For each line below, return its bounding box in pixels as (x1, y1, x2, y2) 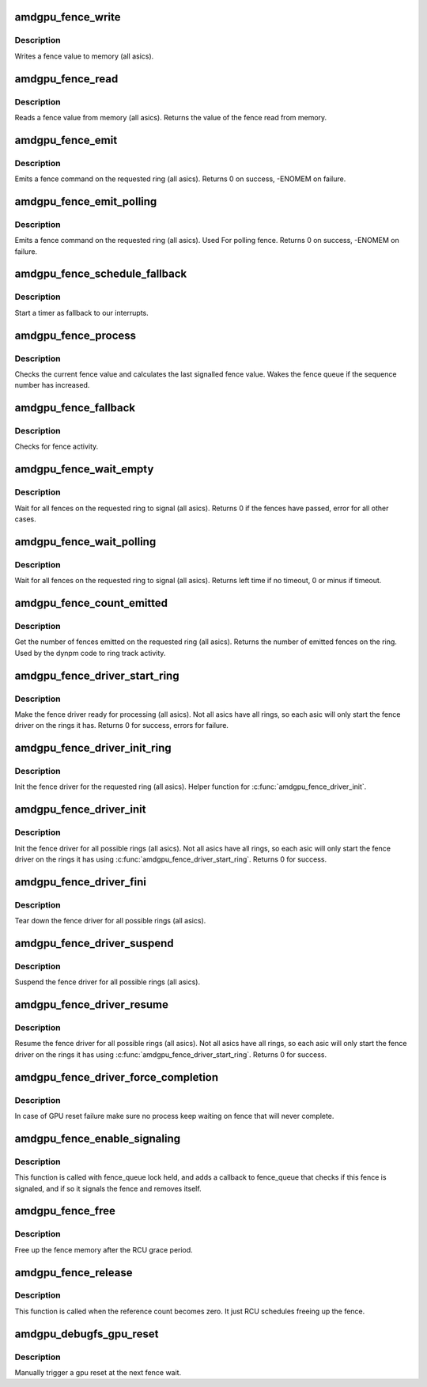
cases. (14, 514, 36, 524)
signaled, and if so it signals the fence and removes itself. (14, 1184, 202, 1193)
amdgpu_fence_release (14, 1266, 133, 1279)
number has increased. (14, 381, 90, 390)
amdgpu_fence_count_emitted (14, 597, 168, 609)
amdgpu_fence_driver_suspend (14, 936, 174, 949)
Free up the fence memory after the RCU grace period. (14, 1245, 193, 1254)
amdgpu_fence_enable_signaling (14, 1131, 181, 1145)
